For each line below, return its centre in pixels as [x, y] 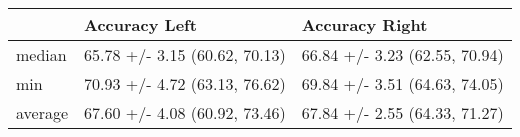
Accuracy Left [140, 24]
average [42, 112]
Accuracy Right [364, 24]
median [41, 54]
